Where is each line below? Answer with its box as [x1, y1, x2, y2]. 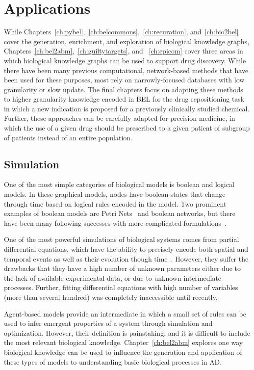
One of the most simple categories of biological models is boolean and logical [4, 179, 234, 189]
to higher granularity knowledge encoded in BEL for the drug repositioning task [4, 94, 245, 104]
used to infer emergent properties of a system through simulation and [4, 318, 213, 328]
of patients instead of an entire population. [4, 132, 132, 142]
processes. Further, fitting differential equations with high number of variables [4, 282, 238, 292]
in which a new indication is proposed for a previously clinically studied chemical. [4, 103, 250, 113]
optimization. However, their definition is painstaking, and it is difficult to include [4, 327, 251, 338]
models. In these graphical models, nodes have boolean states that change [4, 189, 226, 199]
